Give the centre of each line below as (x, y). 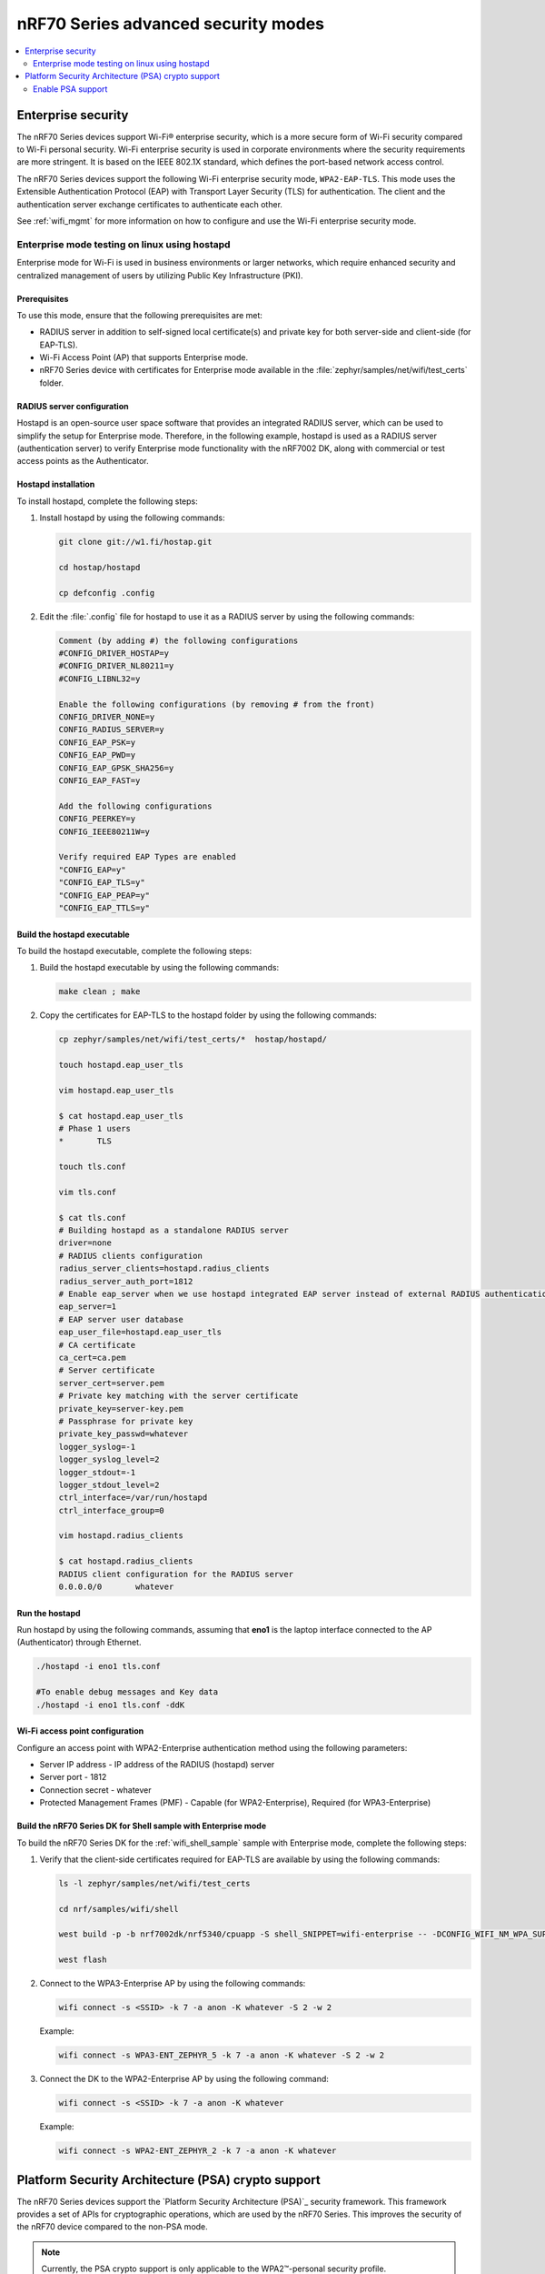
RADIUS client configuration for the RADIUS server (176, 1574)
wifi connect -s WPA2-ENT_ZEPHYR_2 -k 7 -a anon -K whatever (198, 2151)
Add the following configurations (135, 806)
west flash (83, 1960)
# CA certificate (97, 1345)
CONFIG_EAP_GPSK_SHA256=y (116, 768)
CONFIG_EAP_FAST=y (99, 781)
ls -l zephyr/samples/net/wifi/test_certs (154, 1883)
